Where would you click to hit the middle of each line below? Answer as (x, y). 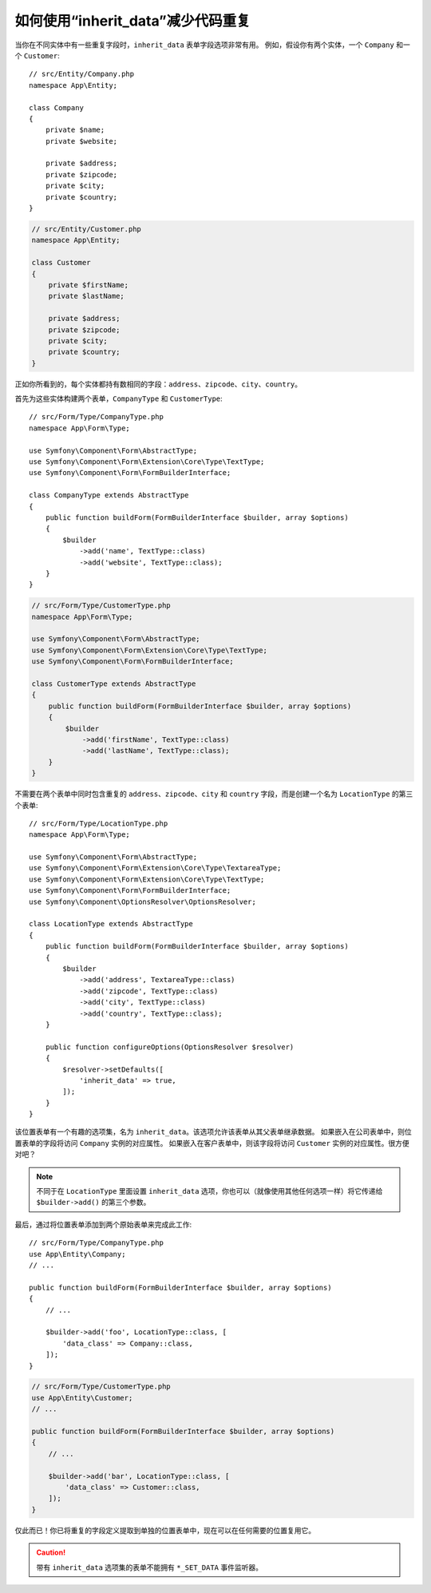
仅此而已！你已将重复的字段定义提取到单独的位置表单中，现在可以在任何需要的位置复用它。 (165, 1530)
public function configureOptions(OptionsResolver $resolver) (170, 1047)
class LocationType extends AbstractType (111, 924)
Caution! (51, 1552)
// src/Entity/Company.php (82, 74)
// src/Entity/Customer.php (86, 229)
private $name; (75, 130)
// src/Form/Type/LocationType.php (99, 823)
